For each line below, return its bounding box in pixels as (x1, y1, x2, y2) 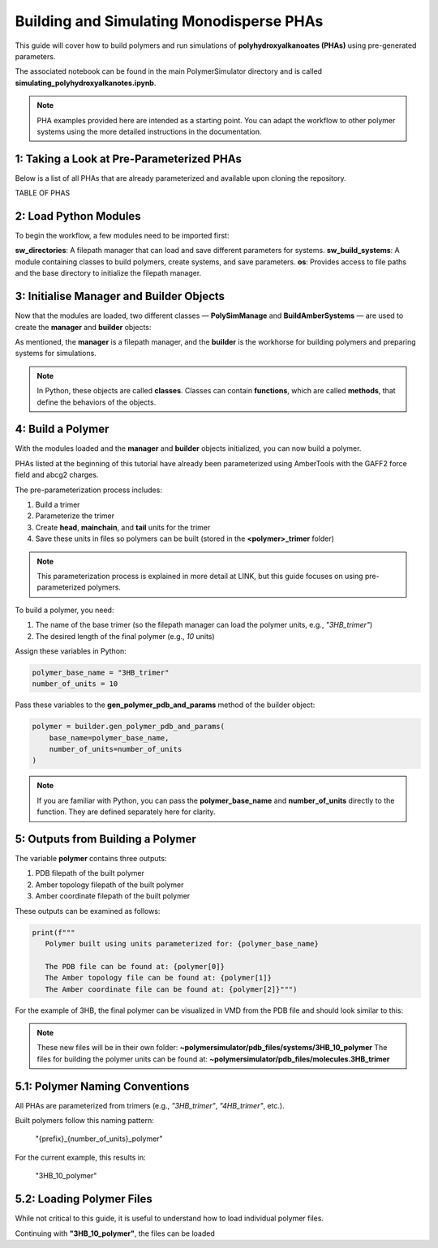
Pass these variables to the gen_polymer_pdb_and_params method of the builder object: (15, 700, 316, 710)
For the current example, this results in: (15, 1152, 146, 1162)
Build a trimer (35, 500, 80, 509)
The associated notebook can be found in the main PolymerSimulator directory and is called (15, 66, 323, 76)
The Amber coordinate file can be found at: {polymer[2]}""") (45, 984, 298, 993)
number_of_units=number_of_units (49, 744, 182, 754)
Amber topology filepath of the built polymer (35, 880, 184, 890)
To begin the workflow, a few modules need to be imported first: (15, 231, 230, 241)
